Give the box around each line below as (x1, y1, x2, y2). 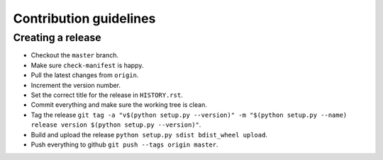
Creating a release (13, 31, 102, 44)
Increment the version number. (30, 81, 121, 89)
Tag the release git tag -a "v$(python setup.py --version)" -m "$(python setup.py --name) (30, 110, 348, 119)
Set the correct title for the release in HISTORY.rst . (30, 91, 184, 99)
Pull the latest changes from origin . (30, 71, 139, 79)
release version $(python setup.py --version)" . (30, 120, 201, 129)
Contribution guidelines (13, 11, 156, 26)
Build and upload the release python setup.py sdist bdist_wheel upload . (30, 130, 267, 139)
